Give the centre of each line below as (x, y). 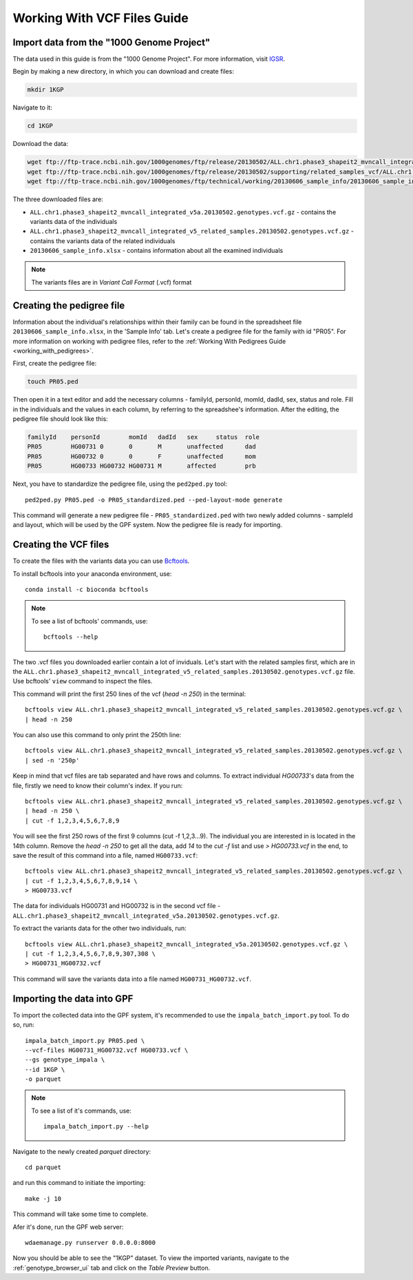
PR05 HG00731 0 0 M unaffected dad (141, 447)
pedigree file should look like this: (60, 419)
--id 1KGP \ (45, 1069)
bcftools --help (71, 637)
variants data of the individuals (74, 221)
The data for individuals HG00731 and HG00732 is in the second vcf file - (117, 906)
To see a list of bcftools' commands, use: (89, 621)
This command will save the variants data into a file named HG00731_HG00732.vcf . (132, 979)
